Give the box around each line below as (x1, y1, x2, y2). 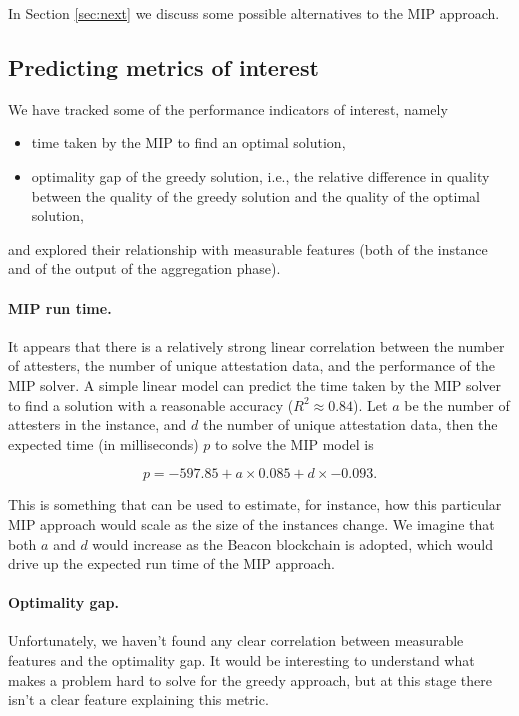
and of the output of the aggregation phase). (8, 258, 281, 279)
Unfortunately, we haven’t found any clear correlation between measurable (8, 630, 464, 651)
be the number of (404, 394, 510, 415)
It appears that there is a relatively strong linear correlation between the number (8, 335, 505, 356)
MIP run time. (8, 297, 112, 318)
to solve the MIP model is (215, 433, 374, 454)
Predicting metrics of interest (8, 51, 319, 82)
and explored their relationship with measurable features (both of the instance (8, 238, 488, 259)
